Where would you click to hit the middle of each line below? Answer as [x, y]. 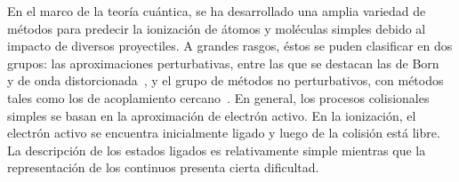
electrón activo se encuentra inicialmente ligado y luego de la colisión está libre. [224, 133]
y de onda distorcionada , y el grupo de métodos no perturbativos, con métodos [225, 80]
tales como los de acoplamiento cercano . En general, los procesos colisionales [218, 97]
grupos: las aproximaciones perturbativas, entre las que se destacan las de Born [223, 63]
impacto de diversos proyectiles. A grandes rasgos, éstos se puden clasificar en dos [230, 46]
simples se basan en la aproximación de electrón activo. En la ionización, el [212, 115]
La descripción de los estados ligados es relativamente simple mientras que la [217, 150]
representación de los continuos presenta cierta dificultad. [163, 167]
